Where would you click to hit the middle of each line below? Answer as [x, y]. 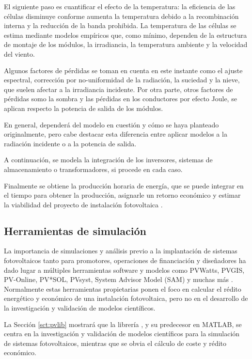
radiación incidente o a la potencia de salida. [70, 143]
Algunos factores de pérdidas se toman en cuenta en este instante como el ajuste [123, 70]
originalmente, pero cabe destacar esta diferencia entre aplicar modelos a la [116, 134]
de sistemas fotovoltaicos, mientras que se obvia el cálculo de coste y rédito [115, 343]
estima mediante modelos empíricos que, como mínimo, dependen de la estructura [126, 35]
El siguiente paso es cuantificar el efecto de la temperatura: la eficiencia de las [120, 6]
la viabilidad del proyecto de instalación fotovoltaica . [83, 204]
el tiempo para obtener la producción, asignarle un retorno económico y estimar [122, 195]
